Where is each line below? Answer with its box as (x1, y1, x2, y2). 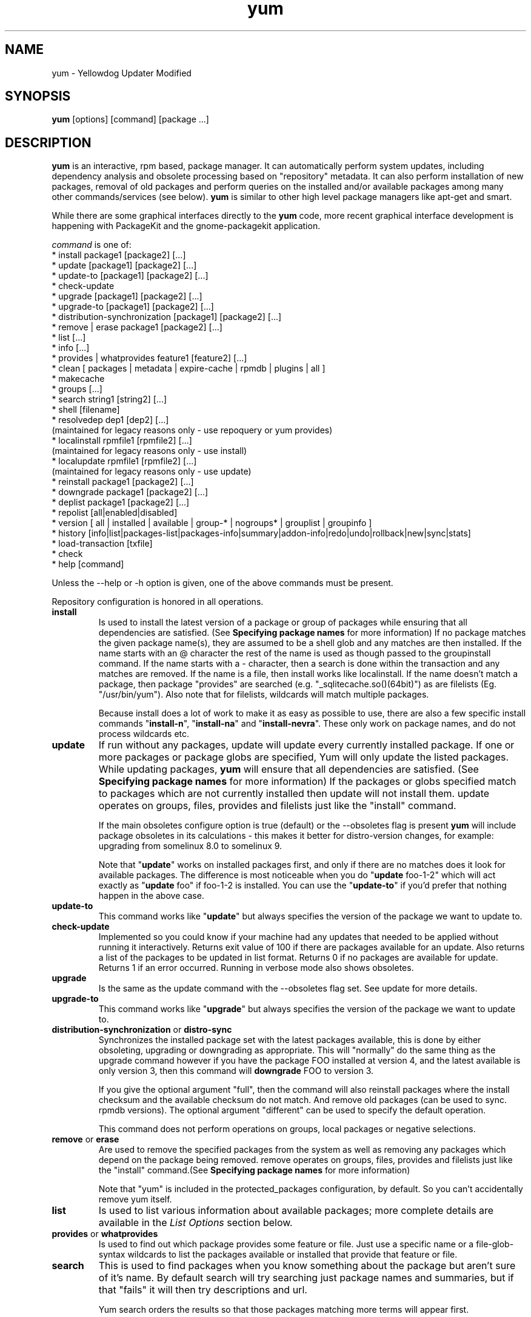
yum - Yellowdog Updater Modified (52, 67, 192, 78)
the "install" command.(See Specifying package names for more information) (98, 1165, 410, 1176)
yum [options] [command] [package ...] (52, 114, 209, 125)
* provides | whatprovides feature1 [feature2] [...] (52, 353, 247, 364)
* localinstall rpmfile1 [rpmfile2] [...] (52, 435, 192, 446)
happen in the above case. (98, 890, 204, 901)
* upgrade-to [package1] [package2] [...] (52, 301, 214, 312)
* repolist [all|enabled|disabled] (52, 507, 178, 518)
